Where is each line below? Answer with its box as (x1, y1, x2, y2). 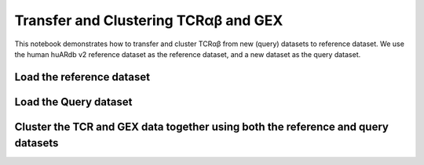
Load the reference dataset (14, 70, 151, 84)
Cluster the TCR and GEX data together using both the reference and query (14, 120, 389, 133)
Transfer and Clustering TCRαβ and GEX (14, 12, 283, 29)
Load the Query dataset (14, 95, 133, 109)
